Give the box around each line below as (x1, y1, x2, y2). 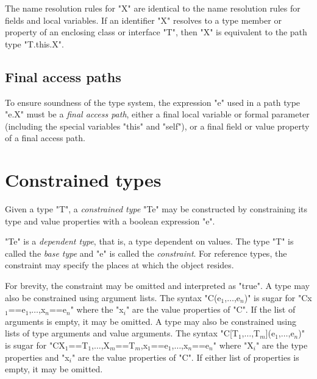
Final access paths (5, 67, 121, 86)
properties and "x (5, 350, 69, 363)
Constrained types (5, 167, 162, 192)
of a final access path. (5, 131, 85, 144)
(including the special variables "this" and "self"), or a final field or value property (5, 119, 310, 132)
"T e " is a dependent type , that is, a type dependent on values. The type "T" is (5, 235, 294, 248)
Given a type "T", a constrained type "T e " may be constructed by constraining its (5, 203, 308, 215)
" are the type (256, 339, 308, 352)
